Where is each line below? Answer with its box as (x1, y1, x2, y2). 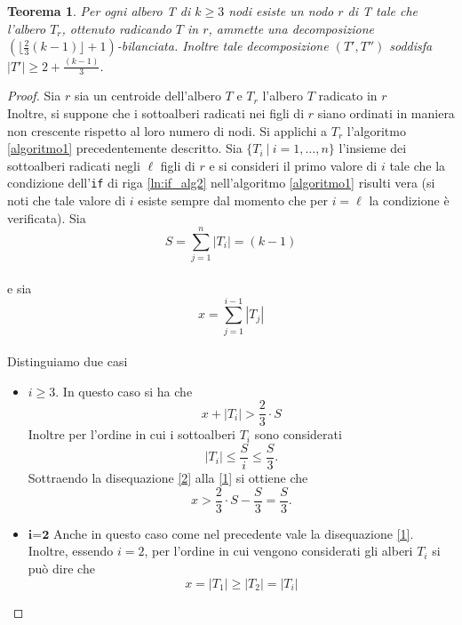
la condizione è (369, 190, 450, 209)
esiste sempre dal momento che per (138, 190, 328, 209)
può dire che (28, 558, 95, 577)
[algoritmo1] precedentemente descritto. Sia (7, 139, 243, 157)
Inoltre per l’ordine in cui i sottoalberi (28, 425, 236, 444)
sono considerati (254, 425, 342, 444)
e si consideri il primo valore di (209, 156, 378, 174)
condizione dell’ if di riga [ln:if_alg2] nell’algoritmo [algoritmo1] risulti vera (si (7, 173, 435, 192)
